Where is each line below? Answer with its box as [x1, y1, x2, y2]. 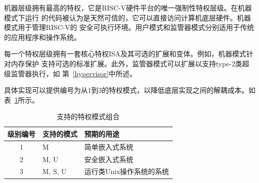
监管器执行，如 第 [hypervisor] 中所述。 [10, 68, 137, 78]
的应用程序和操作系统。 [4, 31, 81, 42]
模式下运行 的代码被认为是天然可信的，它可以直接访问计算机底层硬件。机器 [4, 12, 251, 22]
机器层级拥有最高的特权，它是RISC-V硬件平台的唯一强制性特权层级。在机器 [4, 2, 252, 12]
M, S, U [42, 166, 67, 177]
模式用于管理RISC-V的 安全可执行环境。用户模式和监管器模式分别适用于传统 [4, 22, 255, 32]
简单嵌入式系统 [84, 141, 133, 152]
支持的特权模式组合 [56, 111, 120, 122]
